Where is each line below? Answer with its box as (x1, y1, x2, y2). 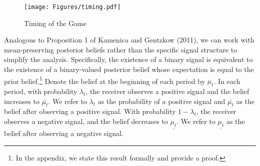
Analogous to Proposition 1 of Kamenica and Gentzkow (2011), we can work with (4, 34, 254, 45)
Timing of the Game (24, 17, 86, 28)
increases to (4, 95, 39, 106)
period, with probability (4, 86, 77, 96)
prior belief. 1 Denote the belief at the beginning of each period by (4, 74, 205, 86)
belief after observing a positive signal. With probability (4, 106, 176, 116)
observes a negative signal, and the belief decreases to (4, 116, 168, 126)
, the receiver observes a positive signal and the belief (85, 86, 249, 96)
